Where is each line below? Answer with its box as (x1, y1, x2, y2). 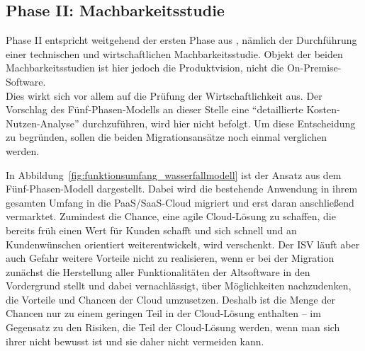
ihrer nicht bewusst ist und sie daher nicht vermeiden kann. (6, 333, 264, 348)
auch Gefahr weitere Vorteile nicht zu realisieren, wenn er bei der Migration (6, 251, 335, 265)
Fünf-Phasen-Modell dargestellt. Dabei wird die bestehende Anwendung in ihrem (6, 181, 358, 196)
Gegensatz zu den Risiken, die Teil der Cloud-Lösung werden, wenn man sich (6, 320, 340, 335)
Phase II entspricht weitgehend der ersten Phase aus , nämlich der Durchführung (6, 33, 357, 47)
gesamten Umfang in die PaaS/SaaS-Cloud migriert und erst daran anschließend (6, 195, 354, 209)
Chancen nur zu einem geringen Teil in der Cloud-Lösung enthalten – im (6, 306, 321, 321)
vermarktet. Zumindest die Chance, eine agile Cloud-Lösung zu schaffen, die (6, 209, 336, 224)
